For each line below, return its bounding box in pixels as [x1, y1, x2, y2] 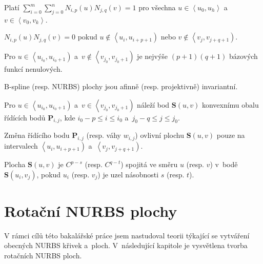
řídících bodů [4, 112, 46, 123]
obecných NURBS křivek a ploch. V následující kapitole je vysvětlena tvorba [4, 240, 248, 251]
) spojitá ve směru [120, 159, 178, 170]
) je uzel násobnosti [97, 169, 159, 179]
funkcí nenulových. [4, 64, 63, 74]
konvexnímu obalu [201, 99, 259, 110]
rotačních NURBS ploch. [4, 250, 82, 261]
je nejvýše [137, 51, 168, 62]
